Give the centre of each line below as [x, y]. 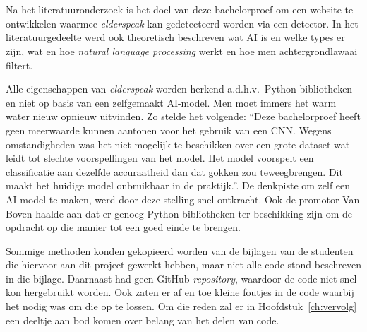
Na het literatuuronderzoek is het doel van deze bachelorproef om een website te [180, 10]
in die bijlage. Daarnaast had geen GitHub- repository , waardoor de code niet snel [181, 278]
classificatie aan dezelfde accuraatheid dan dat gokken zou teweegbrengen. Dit [174, 171]
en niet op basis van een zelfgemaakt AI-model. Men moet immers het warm [171, 102]
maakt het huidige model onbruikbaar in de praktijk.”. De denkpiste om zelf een [178, 185]
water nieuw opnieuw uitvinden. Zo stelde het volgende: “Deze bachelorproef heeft [183, 116]
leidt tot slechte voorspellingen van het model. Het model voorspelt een [160, 158]
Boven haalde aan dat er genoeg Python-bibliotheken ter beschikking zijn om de [179, 213]
